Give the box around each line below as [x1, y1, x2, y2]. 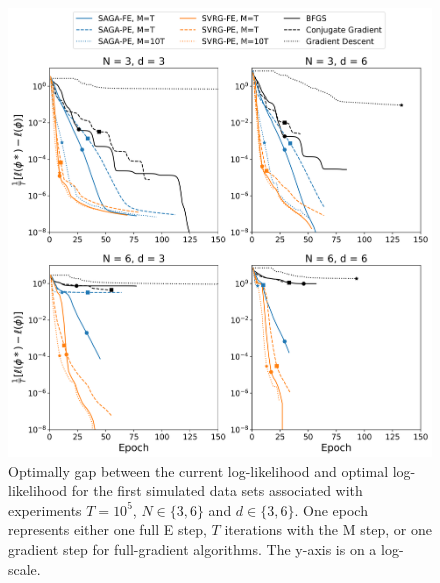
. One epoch [294, 499, 368, 520]
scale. [8, 558, 41, 579]
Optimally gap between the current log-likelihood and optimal [8, 460, 389, 481]
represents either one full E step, [8, 519, 207, 540]
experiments [8, 499, 82, 520]
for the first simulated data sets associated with [71, 480, 363, 501]
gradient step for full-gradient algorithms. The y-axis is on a [8, 538, 377, 559]
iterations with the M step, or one [224, 519, 432, 540]
